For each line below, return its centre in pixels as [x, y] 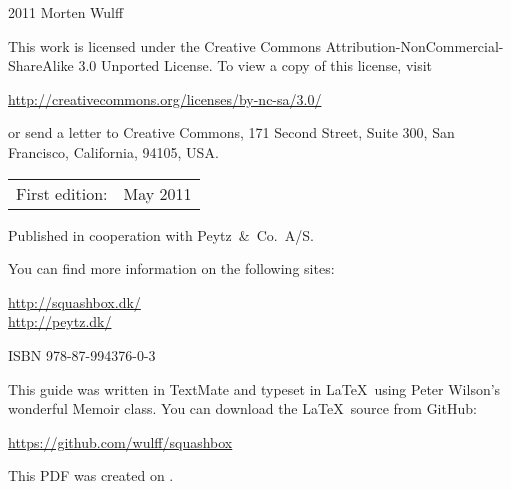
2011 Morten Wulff [66, 12]
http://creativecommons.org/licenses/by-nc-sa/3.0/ [165, 98]
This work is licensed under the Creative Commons [165, 45]
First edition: [62, 193]
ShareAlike [41, 65]
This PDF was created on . [91, 475]
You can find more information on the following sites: [171, 268]
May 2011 [157, 193]
